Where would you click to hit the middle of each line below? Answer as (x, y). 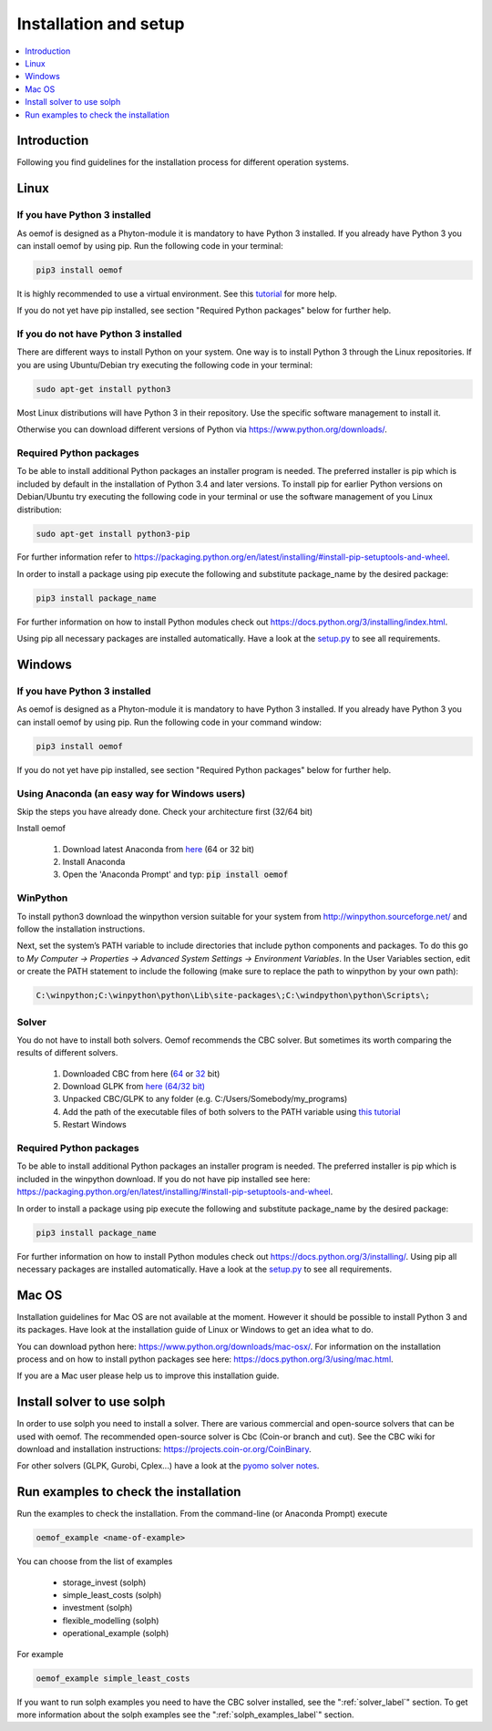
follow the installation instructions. (81, 929)
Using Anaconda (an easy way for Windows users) (131, 793)
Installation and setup (101, 24)
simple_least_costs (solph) (112, 1595)
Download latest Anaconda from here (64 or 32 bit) (159, 849)
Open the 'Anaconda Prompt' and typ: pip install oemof (175, 874)
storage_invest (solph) (104, 1582)
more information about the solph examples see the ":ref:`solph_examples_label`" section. (185, 1715)
